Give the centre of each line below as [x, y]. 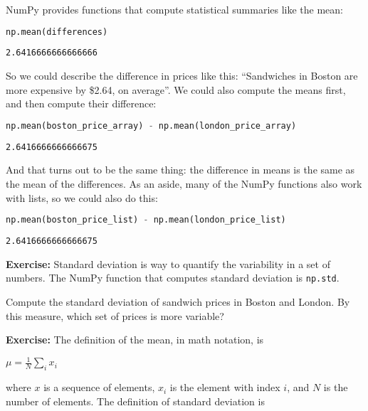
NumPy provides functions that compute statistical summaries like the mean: [174, 9]
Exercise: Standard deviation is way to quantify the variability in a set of [168, 263]
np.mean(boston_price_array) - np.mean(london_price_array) [151, 126]
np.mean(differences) [57, 32]
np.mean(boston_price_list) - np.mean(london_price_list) [146, 220]
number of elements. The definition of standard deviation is [135, 401]
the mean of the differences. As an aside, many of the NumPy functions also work [184, 184]
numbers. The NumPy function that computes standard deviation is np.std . [173, 278]
